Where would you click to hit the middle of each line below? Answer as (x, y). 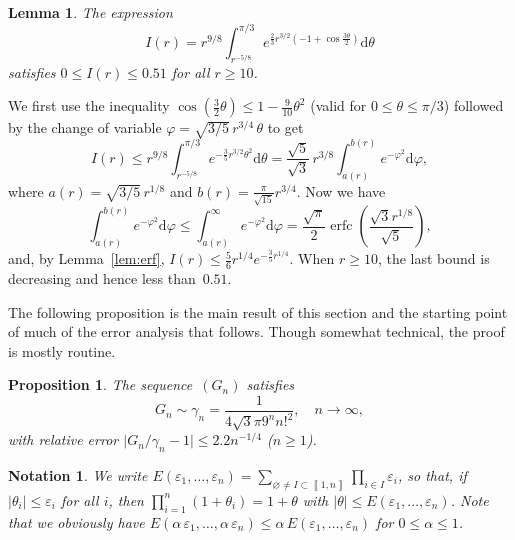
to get (285, 127)
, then (126, 499)
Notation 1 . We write (78, 474)
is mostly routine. (62, 350)
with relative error (63, 439)
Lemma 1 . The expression (90, 12)
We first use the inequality (89, 105)
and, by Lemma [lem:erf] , (86, 258)
